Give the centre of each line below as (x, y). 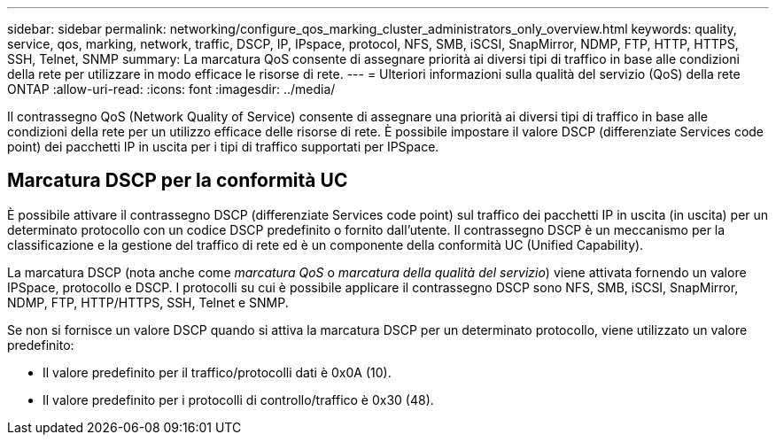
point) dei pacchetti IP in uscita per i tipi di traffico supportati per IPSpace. (223, 147)
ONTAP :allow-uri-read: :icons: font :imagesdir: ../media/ (171, 89)
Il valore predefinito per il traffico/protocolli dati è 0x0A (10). (217, 372)
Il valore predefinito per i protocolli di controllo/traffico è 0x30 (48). (238, 399)
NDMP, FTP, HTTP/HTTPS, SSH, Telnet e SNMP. (148, 302)
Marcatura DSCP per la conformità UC (178, 181)
